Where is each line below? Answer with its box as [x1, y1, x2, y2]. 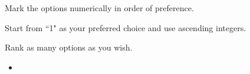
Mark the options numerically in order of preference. [5, 2, 194, 14]
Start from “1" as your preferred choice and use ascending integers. [5, 21, 246, 33]
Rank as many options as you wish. [5, 41, 133, 53]
